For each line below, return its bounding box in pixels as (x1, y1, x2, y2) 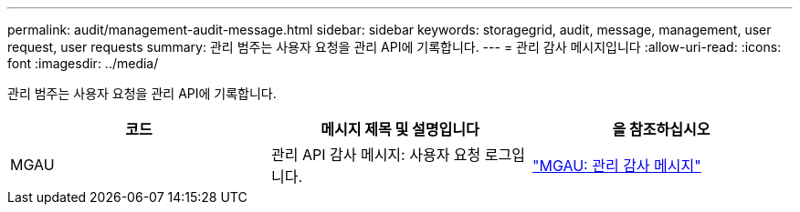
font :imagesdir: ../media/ (7, 56, 159, 71)
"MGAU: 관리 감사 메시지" (532, 156, 701, 175)
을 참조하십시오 (612, 120, 711, 138)
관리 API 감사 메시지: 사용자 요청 (270, 146, 481, 164)
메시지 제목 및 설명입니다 (321, 120, 479, 138)
